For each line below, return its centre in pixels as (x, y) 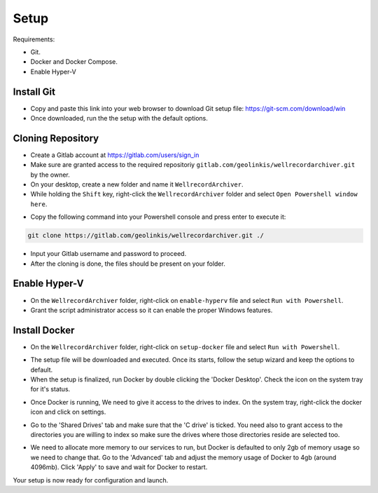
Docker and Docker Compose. (74, 62)
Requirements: (34, 39)
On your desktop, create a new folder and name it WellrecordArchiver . (137, 184)
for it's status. (50, 389)
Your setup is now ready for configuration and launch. (91, 480)
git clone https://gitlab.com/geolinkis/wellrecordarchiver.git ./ (146, 236)
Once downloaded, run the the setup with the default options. (119, 119)
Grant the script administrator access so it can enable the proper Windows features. (152, 310)
